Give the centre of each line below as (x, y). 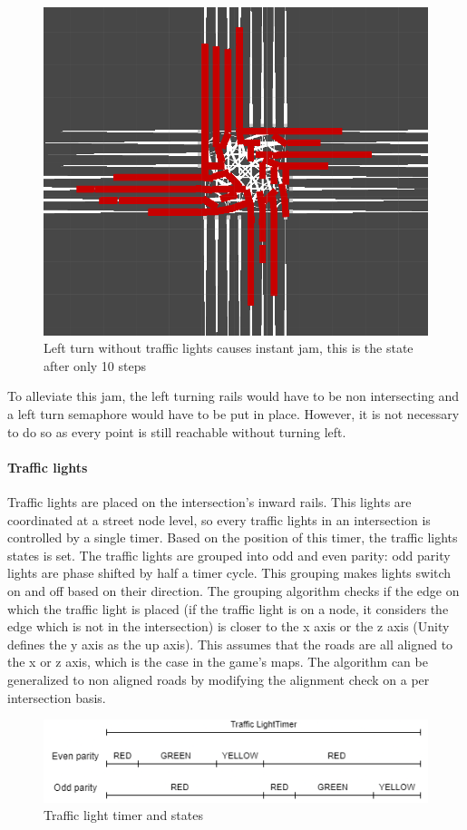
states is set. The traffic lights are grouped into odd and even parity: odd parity (229, 555)
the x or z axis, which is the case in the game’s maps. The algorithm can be (218, 662)
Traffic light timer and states (123, 815)
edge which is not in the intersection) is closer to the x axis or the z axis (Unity (229, 626)
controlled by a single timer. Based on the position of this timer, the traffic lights (233, 537)
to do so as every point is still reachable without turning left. (177, 431)
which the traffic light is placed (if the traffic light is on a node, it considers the (228, 608)
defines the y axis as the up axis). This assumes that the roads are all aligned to (230, 644)
